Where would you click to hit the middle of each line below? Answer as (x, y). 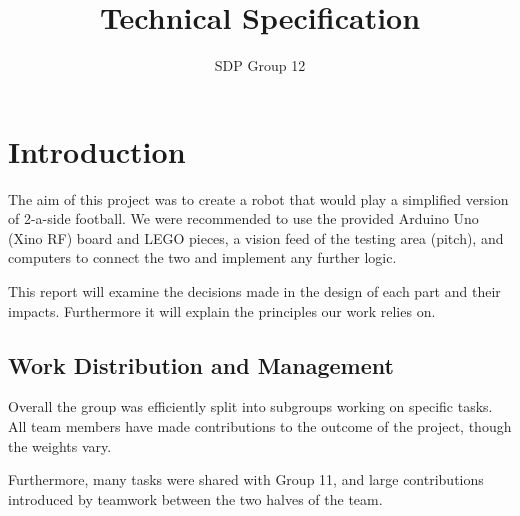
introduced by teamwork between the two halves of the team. (195, 498)
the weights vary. (60, 445)
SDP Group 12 (260, 65)
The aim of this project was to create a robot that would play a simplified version (258, 198)
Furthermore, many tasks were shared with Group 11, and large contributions (246, 479)
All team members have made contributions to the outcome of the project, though (260, 426)
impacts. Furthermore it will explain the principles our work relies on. (222, 310)
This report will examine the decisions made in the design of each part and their (254, 291)
